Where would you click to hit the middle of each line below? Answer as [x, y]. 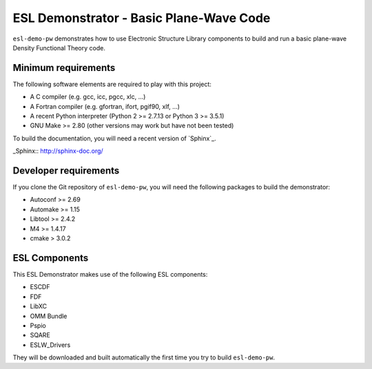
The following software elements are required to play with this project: [112, 84]
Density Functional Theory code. [59, 48]
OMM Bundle [49, 316]
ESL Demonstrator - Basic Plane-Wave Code [142, 18]
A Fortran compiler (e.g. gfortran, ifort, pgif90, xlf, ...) [105, 106]
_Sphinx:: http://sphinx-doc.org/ [58, 151]
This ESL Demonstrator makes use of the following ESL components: [110, 274]
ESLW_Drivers [50, 345]
